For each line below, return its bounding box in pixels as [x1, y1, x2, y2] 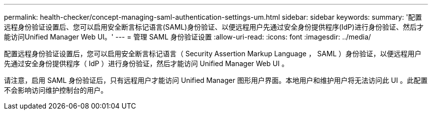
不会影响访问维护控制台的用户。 [4, 86, 108, 94]
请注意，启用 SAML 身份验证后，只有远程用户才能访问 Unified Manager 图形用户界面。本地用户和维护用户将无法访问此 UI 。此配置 [4, 76, 428, 84]
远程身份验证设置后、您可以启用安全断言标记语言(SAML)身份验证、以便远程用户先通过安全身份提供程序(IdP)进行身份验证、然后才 [4, 23, 424, 31]
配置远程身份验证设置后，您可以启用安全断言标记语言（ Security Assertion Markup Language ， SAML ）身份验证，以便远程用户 [4, 49, 422, 58]
